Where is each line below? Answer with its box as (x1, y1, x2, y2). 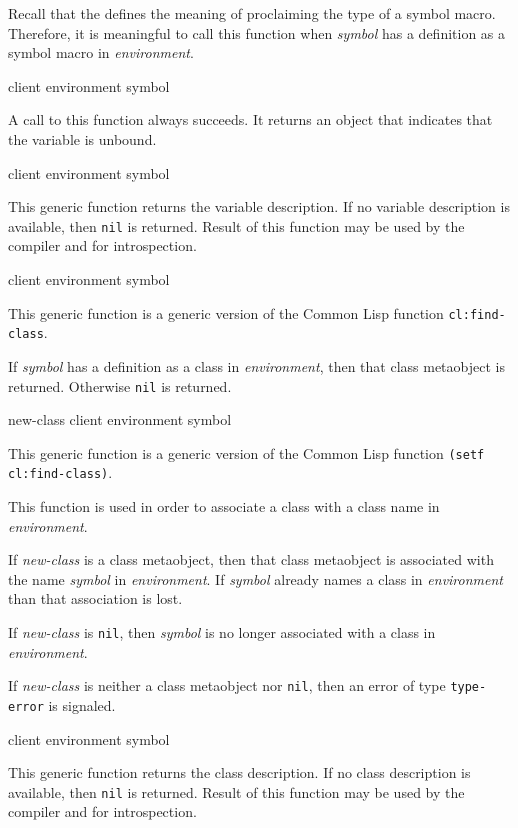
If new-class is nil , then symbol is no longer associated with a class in (8, 622, 436, 643)
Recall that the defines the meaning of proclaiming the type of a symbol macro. (8, 3, 496, 23)
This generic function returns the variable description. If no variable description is (8, 196, 510, 217)
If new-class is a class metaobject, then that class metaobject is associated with (8, 549, 494, 570)
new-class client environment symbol (8, 409, 232, 430)
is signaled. (48, 694, 116, 715)
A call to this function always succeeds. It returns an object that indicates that (8, 109, 493, 130)
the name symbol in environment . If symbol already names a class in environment (8, 568, 503, 589)
